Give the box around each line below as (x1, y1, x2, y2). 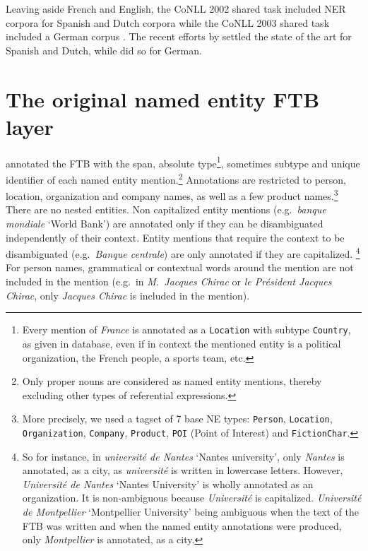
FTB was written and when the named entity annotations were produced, (22, 518, 342, 533)
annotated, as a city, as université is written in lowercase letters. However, (22, 463, 343, 478)
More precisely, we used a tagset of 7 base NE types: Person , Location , (22, 411, 333, 426)
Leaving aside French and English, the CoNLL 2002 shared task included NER (6, 1, 346, 16)
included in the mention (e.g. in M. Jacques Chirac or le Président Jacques (6, 274, 332, 289)
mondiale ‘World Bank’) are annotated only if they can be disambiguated (6, 216, 324, 231)
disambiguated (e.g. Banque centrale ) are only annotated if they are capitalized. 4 (6, 244, 360, 261)
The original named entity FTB (6, 84, 320, 113)
